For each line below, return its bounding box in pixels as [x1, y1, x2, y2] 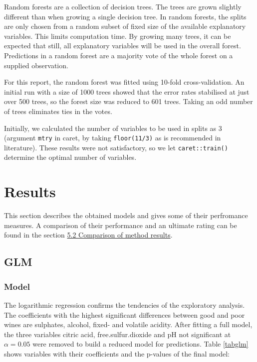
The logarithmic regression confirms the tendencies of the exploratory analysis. [4, 299, 245, 310]
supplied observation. [4, 60, 68, 70]
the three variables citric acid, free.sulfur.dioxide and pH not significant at [4, 329, 231, 339]
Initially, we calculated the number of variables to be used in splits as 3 [4, 122, 222, 133]
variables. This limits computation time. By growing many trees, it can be [4, 30, 231, 41]
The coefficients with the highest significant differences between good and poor [4, 309, 245, 320]
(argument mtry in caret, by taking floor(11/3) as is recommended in [4, 132, 221, 143]
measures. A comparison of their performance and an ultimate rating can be [4, 220, 237, 230]
